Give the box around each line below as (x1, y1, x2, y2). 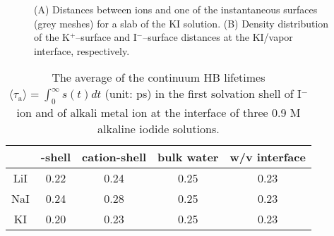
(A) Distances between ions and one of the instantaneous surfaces (34, 2, 318, 16)
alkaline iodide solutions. (97, 120, 220, 137)
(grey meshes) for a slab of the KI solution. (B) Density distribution (34, 15, 329, 30)
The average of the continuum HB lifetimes (52, 69, 266, 86)
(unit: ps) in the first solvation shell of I (105, 85, 302, 102)
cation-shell (82, 148, 147, 165)
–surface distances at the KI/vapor (143, 30, 293, 44)
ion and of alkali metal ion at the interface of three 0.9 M (16, 104, 301, 120)
